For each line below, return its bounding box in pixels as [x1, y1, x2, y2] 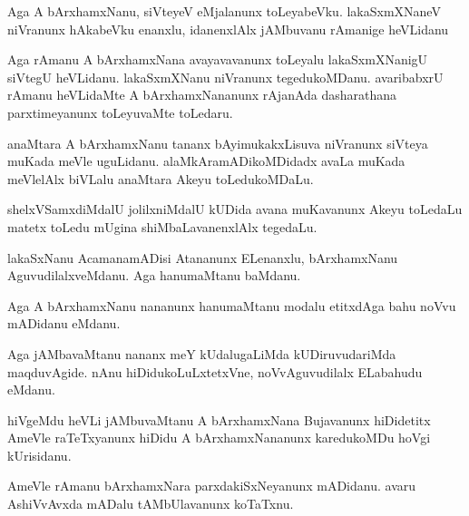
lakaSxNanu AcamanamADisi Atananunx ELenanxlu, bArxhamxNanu [7, 248, 398, 267]
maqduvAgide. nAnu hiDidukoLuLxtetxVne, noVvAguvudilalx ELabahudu [7, 362, 423, 381]
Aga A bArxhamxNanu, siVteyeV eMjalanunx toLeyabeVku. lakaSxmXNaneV [7, 2, 441, 20]
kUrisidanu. [7, 445, 72, 464]
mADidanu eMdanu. [7, 314, 121, 333]
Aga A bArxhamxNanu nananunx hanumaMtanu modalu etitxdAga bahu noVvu [7, 296, 456, 315]
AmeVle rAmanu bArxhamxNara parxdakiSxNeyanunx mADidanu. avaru [7, 476, 416, 495]
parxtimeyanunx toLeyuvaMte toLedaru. [7, 102, 233, 122]
